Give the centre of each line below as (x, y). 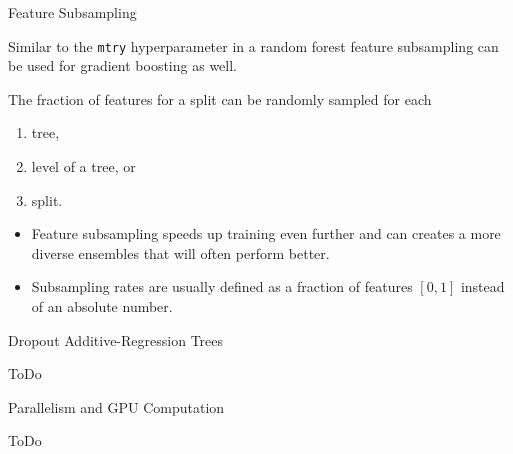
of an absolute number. (102, 306)
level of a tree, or (83, 166)
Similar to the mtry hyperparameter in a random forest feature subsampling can (253, 45)
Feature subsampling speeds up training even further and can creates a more (266, 233)
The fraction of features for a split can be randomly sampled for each (220, 98)
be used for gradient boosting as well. (122, 65)
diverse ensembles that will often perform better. (180, 252)
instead (482, 286)
